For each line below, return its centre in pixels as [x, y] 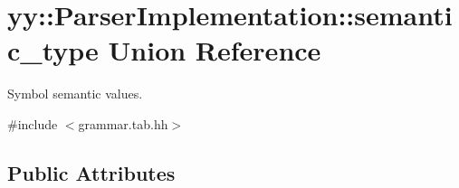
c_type [53, 50]
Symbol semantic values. [75, 94]
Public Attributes [91, 172]
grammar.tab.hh [123, 123]
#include [33, 123]
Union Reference [215, 50]
